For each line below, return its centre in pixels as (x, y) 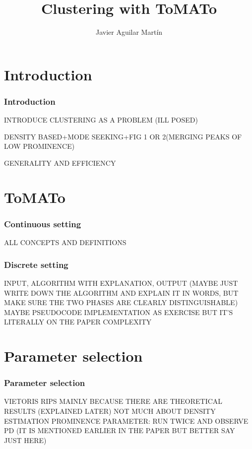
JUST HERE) (25, 440)
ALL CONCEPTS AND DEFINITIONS (65, 242)
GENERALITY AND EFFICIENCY (60, 162)
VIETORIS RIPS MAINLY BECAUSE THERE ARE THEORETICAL (113, 401)
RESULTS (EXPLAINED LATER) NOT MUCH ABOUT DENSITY (110, 411)
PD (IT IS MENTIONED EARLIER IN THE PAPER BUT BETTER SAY (120, 430)
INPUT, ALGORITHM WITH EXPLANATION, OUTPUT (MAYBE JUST (121, 283)
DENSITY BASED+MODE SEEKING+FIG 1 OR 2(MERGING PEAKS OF (123, 136)
